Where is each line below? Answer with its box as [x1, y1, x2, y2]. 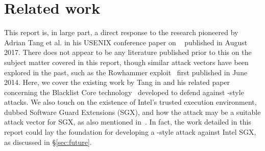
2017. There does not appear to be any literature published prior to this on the [4, 47, 252, 57]
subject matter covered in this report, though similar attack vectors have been [4, 56, 249, 67]
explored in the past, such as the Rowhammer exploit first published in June [4, 67, 248, 77]
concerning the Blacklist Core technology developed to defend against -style [4, 86, 244, 97]
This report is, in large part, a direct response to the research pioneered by [4, 27, 238, 38]
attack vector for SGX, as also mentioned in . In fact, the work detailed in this [4, 116, 251, 127]
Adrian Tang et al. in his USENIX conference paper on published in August [4, 37, 248, 47]
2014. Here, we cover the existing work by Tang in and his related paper [4, 77, 230, 87]
